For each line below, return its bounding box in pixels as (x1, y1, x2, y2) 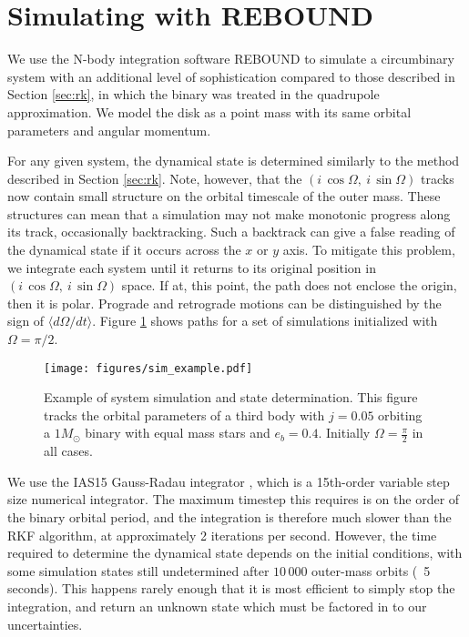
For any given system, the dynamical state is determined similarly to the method (7, 151, 460, 170)
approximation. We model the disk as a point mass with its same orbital (7, 102, 412, 121)
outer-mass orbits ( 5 (311, 561, 431, 580)
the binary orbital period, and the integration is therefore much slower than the (7, 508, 452, 527)
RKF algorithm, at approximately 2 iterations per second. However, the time (7, 525, 437, 544)
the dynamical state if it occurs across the (7, 240, 241, 259)
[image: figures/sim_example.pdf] (44, 361, 253, 375)
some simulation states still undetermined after (7, 561, 270, 580)
